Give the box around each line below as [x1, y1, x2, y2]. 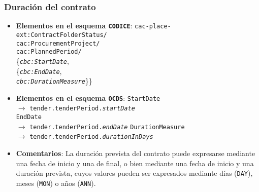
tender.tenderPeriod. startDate [29, 105, 135, 112]
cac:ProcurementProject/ [16, 40, 100, 47]
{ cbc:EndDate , [16, 65, 62, 76]
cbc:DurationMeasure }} [16, 75, 92, 86]
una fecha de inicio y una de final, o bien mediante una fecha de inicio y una [16, 158, 254, 168]
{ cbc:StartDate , [16, 55, 69, 66]
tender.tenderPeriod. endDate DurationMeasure [29, 123, 185, 131]
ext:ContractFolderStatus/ [16, 31, 107, 39]
